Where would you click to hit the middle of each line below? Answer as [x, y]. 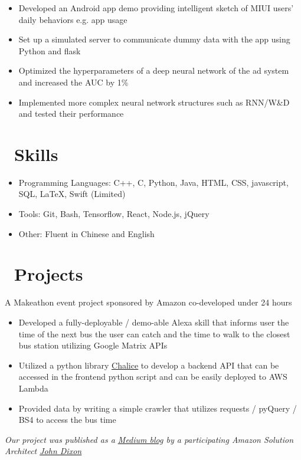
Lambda [33, 388]
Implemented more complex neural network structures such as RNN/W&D [154, 102]
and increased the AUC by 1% [73, 82]
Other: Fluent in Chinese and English [86, 233]
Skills [36, 154]
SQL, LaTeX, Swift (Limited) [72, 194]
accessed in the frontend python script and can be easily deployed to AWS [153, 377]
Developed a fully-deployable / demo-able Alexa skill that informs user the [154, 322]
